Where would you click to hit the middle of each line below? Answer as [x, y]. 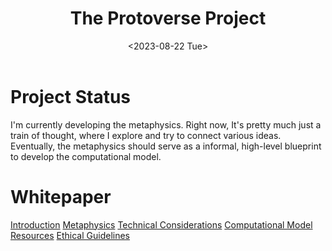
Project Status [71, 96]
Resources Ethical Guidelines [70, 235]
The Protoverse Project [168, 18]
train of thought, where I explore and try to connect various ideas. [146, 135]
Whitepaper [61, 196]
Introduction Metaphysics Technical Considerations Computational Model [161, 224]
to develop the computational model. [86, 156]
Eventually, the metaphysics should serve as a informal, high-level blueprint [166, 146]
